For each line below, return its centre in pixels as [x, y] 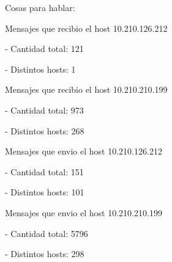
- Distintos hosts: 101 [45, 192]
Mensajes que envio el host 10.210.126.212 [84, 151]
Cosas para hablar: [40, 7]
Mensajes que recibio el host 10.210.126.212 [86, 28]
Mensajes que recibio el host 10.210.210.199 [86, 89]
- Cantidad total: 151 [44, 171]
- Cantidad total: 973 [44, 110]
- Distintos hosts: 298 [45, 254]
